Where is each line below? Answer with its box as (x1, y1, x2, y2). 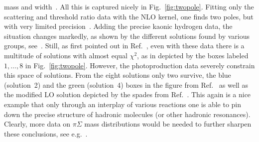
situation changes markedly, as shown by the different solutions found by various (4, 30, 250, 41)
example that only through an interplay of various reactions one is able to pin (4, 99, 242, 109)
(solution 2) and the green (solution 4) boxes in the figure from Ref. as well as (4, 79, 248, 90)
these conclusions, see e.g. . (4, 128, 88, 139)
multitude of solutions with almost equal (4, 50, 128, 60)
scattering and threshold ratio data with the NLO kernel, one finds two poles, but (4, 11, 254, 21)
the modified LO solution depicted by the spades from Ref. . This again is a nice (4, 89, 251, 100)
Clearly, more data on (4, 119, 71, 129)
